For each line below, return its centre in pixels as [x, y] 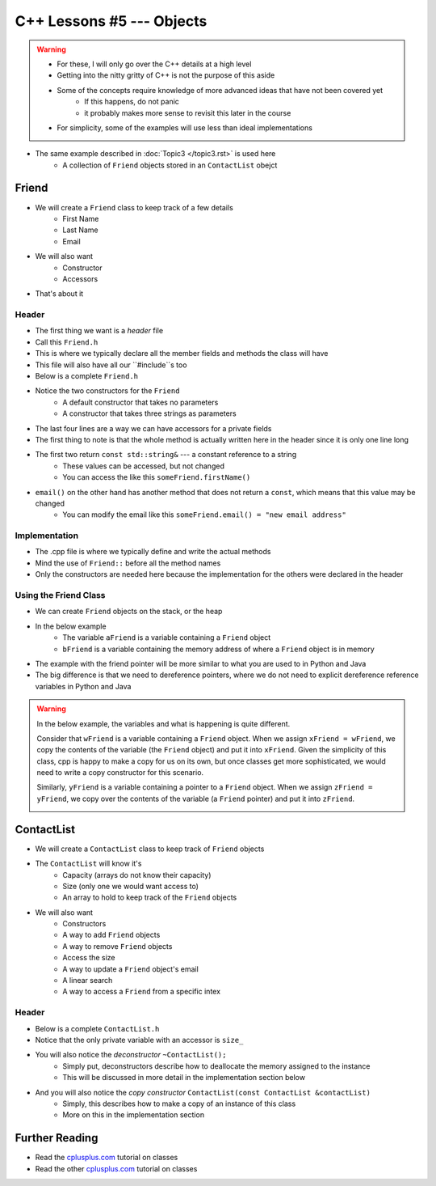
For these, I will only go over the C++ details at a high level [154, 64]
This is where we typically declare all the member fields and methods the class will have [182, 354]
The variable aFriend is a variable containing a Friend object [167, 637]
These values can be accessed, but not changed [144, 466]
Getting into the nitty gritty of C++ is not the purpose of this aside [166, 75]
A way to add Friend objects [111, 935]
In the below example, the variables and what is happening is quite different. [163, 723]
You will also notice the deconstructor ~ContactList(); [131, 1055]
